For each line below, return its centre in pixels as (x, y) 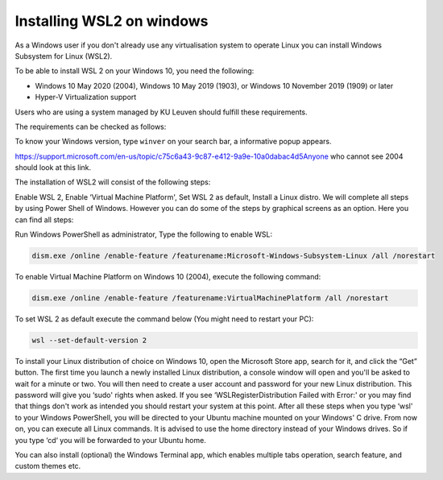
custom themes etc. (48, 466)
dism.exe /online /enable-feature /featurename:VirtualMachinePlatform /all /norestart (210, 298)
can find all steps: (44, 219)
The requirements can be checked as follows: (91, 126)
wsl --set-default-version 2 (89, 340)
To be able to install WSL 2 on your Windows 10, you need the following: (135, 71)
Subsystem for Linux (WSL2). (64, 56)
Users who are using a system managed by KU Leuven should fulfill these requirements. (161, 112)
